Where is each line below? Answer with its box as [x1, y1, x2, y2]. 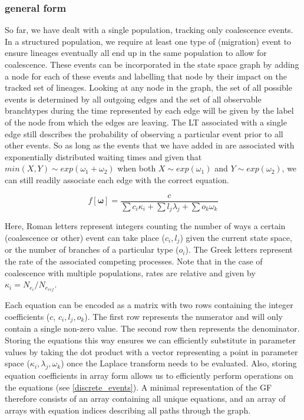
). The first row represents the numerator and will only [84, 310, 283, 322]
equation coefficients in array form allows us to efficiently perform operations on [5, 369, 293, 381]
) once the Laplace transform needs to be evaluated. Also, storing [61, 357, 297, 369]
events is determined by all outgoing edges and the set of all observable [5, 92, 262, 105]
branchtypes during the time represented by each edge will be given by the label [5, 104, 294, 117]
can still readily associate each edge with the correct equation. [5, 173, 229, 186]
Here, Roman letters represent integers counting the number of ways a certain [5, 220, 286, 232]
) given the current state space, [180, 231, 292, 243]
